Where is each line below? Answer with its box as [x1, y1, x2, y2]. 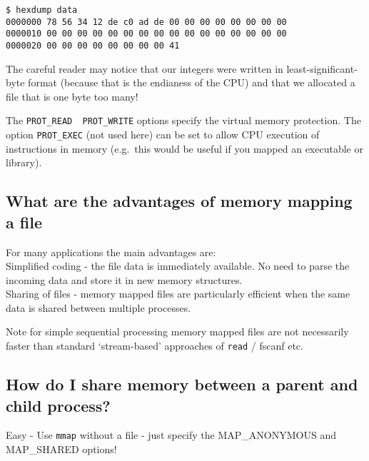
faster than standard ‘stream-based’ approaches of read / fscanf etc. [6, 338, 303, 353]
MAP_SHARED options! [6, 441, 117, 456]
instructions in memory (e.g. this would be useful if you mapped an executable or [6, 141, 363, 156]
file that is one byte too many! [6, 88, 138, 103]
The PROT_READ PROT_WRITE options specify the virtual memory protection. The [6, 113, 361, 128]
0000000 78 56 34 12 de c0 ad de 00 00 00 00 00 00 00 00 [6, 16, 287, 27]
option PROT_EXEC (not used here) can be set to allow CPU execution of [6, 127, 320, 142]
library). [6, 155, 42, 170]
